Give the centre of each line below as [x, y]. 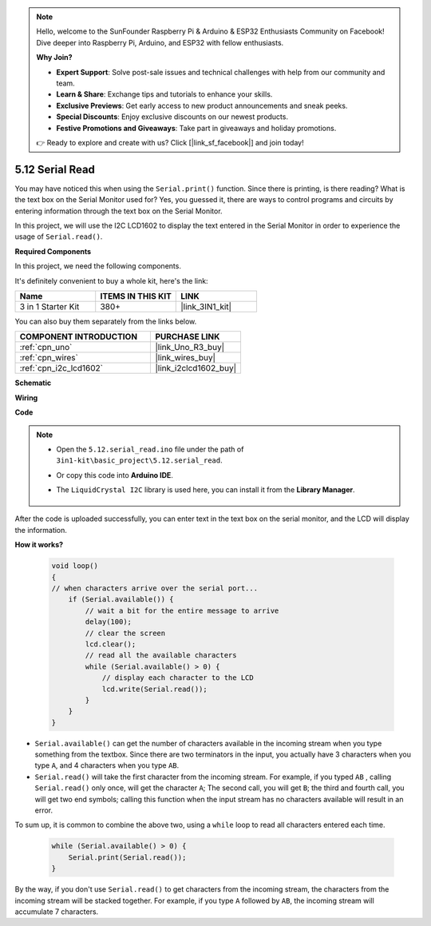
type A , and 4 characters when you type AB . [107, 765]
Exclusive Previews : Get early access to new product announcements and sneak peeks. [202, 105]
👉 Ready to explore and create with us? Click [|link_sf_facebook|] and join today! [170, 142]
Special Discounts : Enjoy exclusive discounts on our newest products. [172, 117]
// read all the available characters [161, 656]
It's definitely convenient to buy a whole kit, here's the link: [111, 280]
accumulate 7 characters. [57, 912]
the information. [41, 530]
